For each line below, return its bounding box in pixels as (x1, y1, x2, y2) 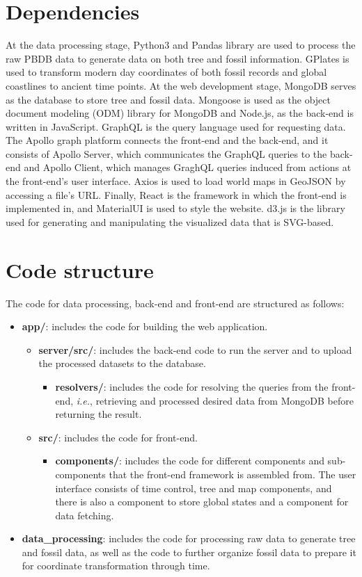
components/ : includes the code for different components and (55, 453, 324, 468)
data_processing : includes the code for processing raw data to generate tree (22, 531, 356, 546)
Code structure (6, 255, 154, 284)
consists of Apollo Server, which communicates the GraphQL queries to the (6, 146, 327, 161)
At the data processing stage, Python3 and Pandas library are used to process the (6, 38, 356, 52)
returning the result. (55, 407, 142, 421)
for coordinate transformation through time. (22, 558, 210, 573)
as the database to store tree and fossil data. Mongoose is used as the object (6, 92, 331, 106)
